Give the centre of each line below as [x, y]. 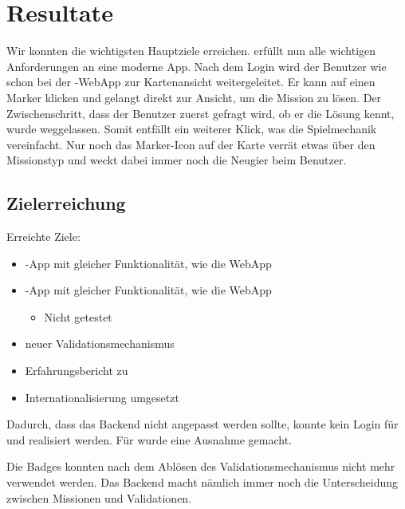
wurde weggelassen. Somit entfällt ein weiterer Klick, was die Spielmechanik [192, 129]
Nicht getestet [78, 316]
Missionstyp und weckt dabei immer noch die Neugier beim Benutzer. [177, 160]
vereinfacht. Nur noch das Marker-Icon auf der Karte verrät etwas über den [191, 144]
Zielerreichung [66, 203]
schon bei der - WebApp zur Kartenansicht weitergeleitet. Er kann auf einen [191, 82]
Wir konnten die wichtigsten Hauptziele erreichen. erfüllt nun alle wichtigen [191, 51]
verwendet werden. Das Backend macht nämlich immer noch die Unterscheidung [202, 482]
